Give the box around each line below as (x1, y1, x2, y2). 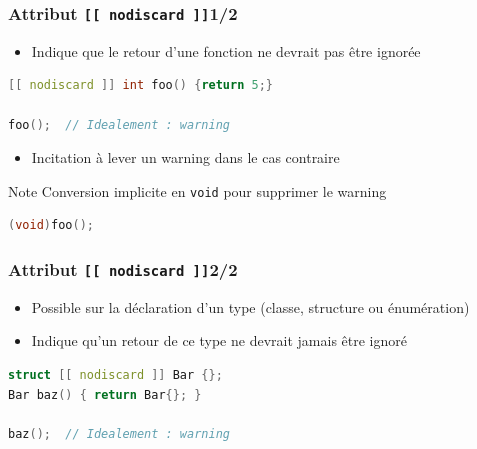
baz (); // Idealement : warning (8, 426, 230, 441)
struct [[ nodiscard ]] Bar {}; (8, 367, 223, 382)
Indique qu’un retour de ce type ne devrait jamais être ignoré (31, 330, 407, 351)
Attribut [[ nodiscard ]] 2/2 (8, 256, 238, 281)
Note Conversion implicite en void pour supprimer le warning (8, 180, 387, 201)
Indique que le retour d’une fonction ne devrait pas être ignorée (31, 40, 421, 61)
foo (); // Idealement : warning (8, 117, 230, 132)
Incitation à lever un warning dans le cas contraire (31, 147, 340, 168)
